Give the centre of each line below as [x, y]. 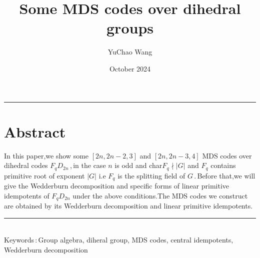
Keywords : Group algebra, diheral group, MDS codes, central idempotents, [119, 240]
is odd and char [138, 165]
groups [130, 28]
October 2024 [130, 68]
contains [223, 165]
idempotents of [27, 195]
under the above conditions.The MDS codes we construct [160, 195]
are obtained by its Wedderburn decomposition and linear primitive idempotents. [128, 206]
